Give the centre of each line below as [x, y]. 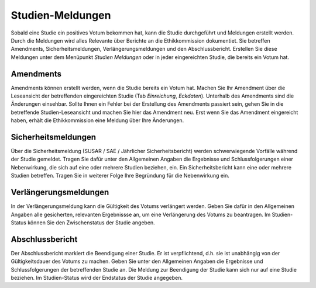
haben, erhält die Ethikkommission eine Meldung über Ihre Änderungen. [97, 120]
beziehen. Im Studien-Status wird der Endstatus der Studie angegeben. [97, 278]
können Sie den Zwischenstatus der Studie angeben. [91, 223]
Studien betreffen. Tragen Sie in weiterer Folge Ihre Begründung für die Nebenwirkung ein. [120, 176]
